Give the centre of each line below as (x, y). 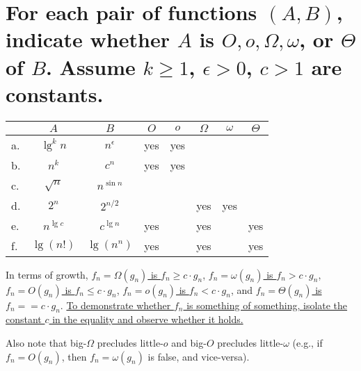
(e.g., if (307, 343)
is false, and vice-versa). (199, 356)
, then (74, 356)
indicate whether (88, 39)
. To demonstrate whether (115, 305)
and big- (189, 343)
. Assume (90, 66)
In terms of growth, (47, 274)
